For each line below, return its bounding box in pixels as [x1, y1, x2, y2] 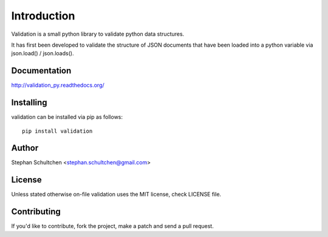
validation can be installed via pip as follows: [11, 113, 123, 121]
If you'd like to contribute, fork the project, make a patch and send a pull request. [11, 222, 214, 230]
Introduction [11, 9, 75, 22]
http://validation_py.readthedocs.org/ [11, 82, 104, 89]
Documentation [11, 65, 72, 76]
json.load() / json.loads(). [11, 50, 74, 57]
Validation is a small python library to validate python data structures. [11, 30, 185, 38]
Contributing [11, 207, 61, 217]
